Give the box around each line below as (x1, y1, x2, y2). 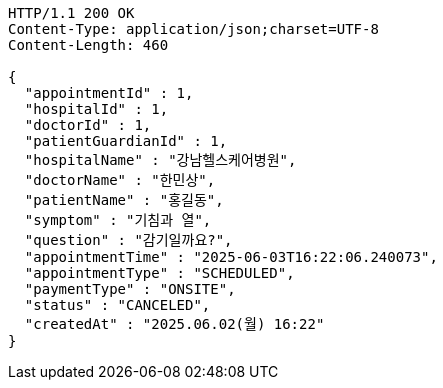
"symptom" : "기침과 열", (24, 212, 212, 228)
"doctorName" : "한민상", (24, 172, 216, 188)
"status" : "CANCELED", (24, 297, 211, 313)
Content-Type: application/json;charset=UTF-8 (8, 21, 379, 37)
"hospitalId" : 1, (24, 101, 169, 117)
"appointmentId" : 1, (24, 85, 194, 101)
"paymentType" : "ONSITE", (24, 281, 236, 297)
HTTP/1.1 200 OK (8, 5, 135, 21)
